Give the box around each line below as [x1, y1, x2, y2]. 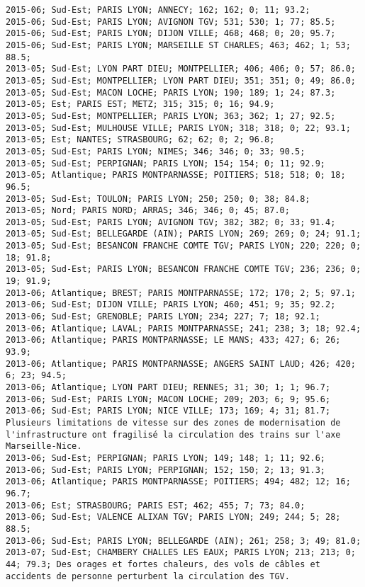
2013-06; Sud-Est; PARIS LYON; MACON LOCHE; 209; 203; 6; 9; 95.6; [6, 394, 331, 404]
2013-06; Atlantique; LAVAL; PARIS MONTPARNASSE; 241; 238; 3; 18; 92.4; [6, 323, 361, 334]
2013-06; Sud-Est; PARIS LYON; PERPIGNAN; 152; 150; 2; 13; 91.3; [6, 465, 326, 475]
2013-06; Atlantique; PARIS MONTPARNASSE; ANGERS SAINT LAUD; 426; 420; [6, 358, 356, 369]
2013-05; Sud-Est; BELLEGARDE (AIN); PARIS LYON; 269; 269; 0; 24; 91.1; [6, 229, 361, 239]
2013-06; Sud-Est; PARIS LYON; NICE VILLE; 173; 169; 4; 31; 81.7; [6, 406, 331, 416]
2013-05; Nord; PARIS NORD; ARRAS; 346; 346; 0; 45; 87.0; [6, 205, 290, 216]
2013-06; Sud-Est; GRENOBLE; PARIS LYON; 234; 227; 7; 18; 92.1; [6, 312, 320, 322]
